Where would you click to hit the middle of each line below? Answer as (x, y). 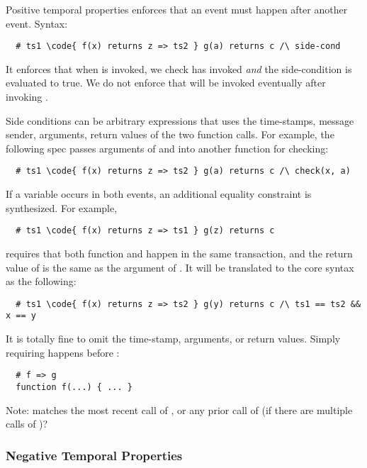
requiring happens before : (63, 352)
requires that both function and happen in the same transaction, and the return (179, 253)
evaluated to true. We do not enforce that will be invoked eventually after (166, 83)
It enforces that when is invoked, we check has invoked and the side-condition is (179, 68)
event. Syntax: (37, 23)
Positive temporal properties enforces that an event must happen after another (177, 9)
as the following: (41, 281)
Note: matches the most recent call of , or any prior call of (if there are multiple (179, 409)
